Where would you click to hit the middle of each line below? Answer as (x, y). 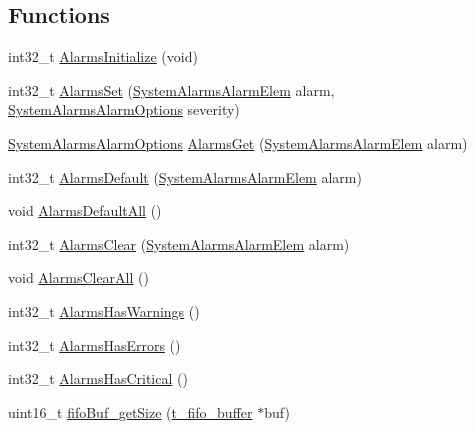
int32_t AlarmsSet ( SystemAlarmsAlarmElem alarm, (171, 89)
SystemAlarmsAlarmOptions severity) (124, 109)
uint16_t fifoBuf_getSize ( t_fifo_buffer (130, 411)
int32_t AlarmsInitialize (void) (103, 56)
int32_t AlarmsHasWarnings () (104, 310)
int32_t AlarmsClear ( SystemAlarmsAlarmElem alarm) (179, 243)
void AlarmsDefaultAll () (85, 210)
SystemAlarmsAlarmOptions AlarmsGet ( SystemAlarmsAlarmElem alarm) (238, 142)
